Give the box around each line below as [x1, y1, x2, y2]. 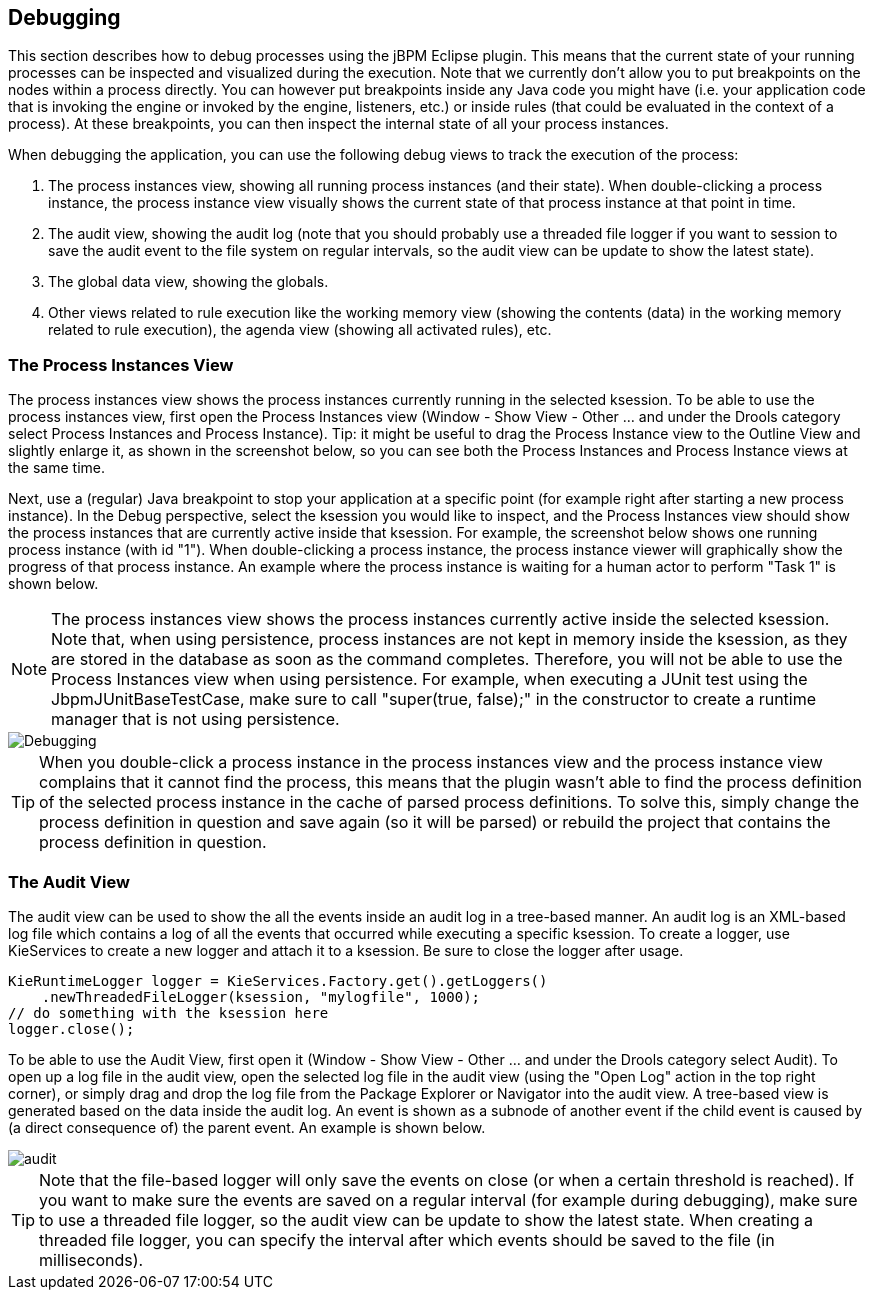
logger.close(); [8, 1020, 135, 1037]
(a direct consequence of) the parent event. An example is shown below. [8, 1118, 486, 1136]
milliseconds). [39, 1249, 144, 1270]
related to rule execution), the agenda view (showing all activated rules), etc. [48, 321, 552, 339]
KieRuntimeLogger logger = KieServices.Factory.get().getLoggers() [8, 972, 548, 989]
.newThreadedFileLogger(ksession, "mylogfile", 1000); [41, 988, 481, 1005]
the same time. [8, 459, 106, 477]
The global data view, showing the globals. [48, 273, 329, 291]
